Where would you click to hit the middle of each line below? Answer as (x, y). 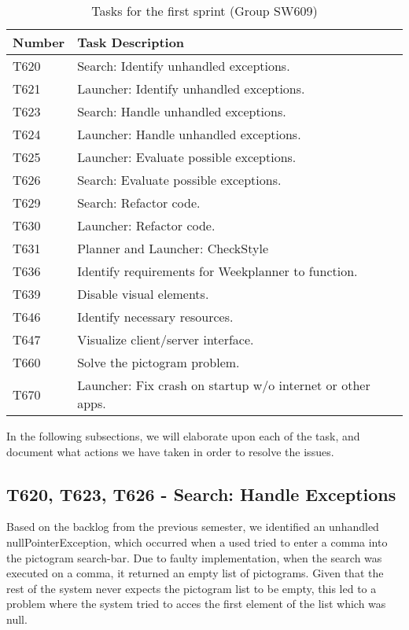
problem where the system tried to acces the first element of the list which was (196, 604)
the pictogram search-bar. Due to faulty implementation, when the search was (194, 557)
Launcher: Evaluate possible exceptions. (187, 157)
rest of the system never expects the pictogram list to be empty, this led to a (192, 588)
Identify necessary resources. (155, 317)
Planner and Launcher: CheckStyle (173, 248)
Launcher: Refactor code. (146, 225)
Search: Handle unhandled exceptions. (182, 111)
